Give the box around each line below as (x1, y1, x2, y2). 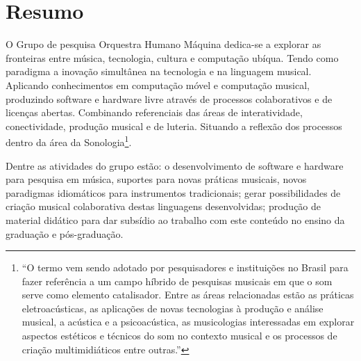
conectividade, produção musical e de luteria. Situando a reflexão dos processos (6, 118, 342, 133)
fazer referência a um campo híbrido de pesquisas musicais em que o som (22, 273, 333, 288)
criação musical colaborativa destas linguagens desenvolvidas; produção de (6, 199, 321, 214)
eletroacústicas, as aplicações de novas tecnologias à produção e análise (22, 300, 324, 315)
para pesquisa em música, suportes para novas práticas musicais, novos (6, 172, 307, 186)
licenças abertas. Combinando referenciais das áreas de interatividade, (6, 105, 303, 120)
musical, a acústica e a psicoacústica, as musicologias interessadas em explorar (22, 314, 355, 329)
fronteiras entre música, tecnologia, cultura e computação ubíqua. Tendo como (6, 50, 339, 65)
